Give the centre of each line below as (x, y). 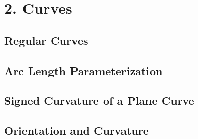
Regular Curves (46, 40)
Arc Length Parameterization (83, 70)
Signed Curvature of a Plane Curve (99, 100)
